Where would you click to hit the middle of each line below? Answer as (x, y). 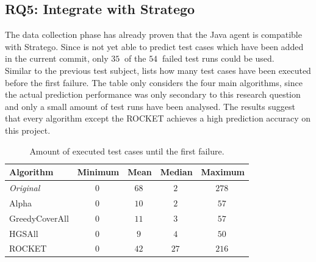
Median (176, 172)
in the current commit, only (57, 58)
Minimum (98, 172)
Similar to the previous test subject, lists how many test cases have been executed (158, 70)
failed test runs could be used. (218, 58)
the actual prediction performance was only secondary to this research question (153, 94)
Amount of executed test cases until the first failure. (127, 151)
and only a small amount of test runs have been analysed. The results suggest (150, 106)
